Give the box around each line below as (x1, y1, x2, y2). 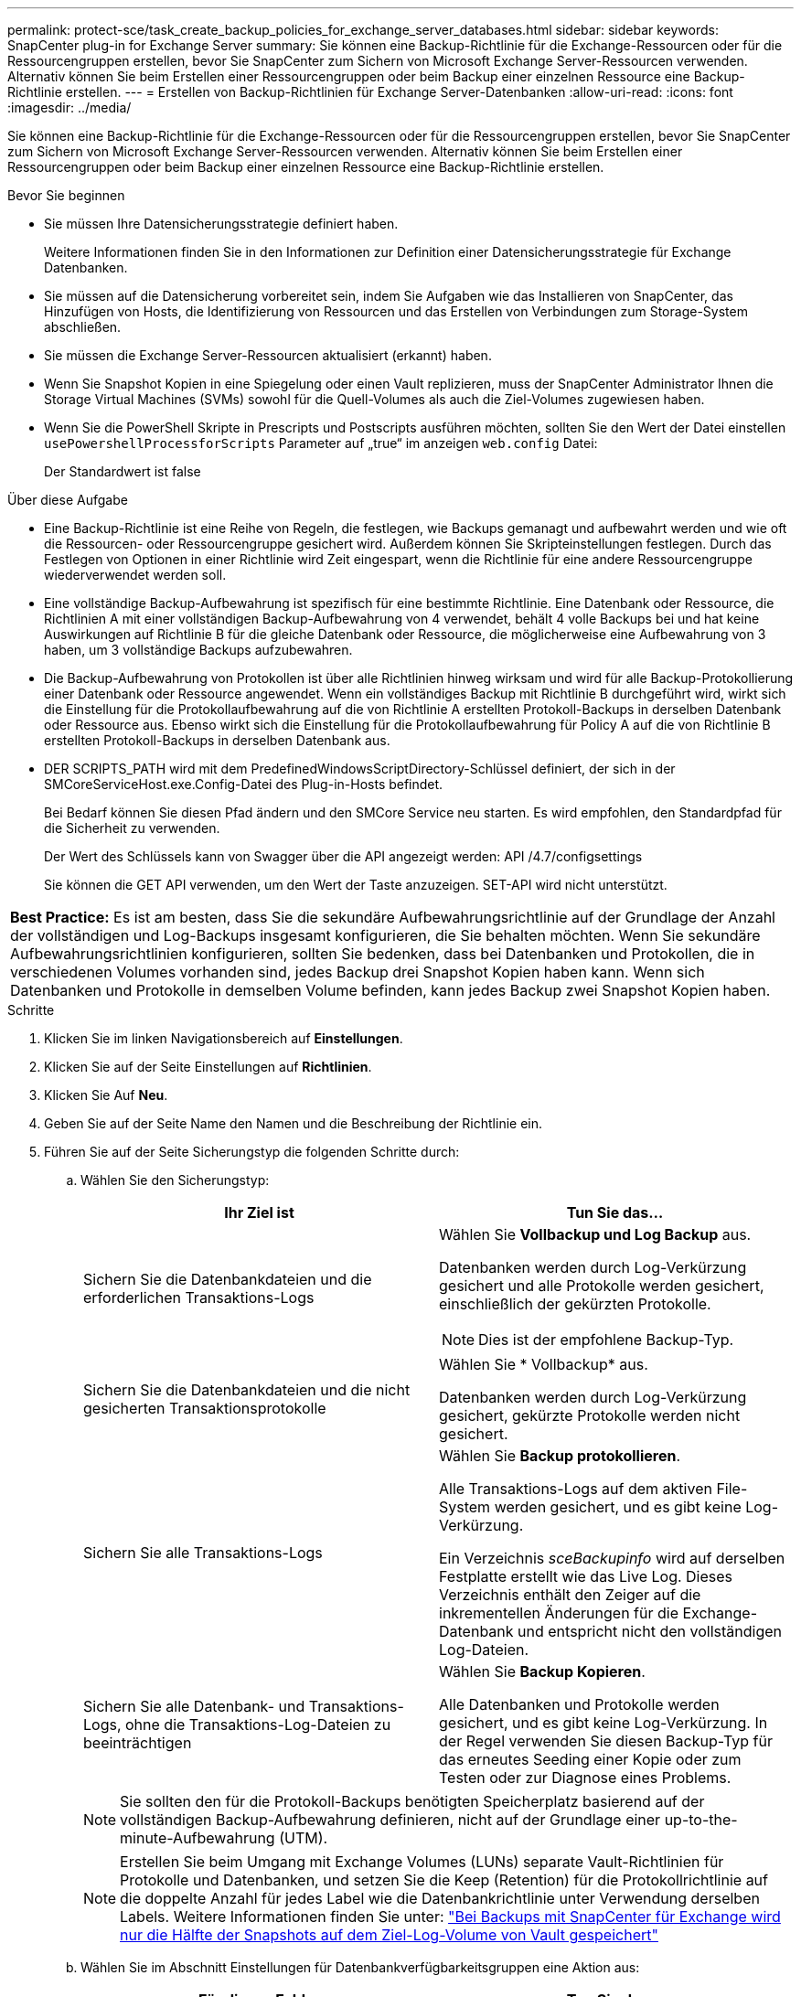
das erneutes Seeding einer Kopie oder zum (439, 1750, 742, 1768)
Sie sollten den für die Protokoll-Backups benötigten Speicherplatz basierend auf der (120, 1792, 705, 1810)
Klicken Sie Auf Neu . (44, 1087, 168, 1103)
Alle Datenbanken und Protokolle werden (439, 1695, 720, 1714)
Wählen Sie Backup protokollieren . (439, 1447, 680, 1465)
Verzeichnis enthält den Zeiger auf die (439, 1586, 701, 1604)
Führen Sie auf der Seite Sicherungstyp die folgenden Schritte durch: (44, 1144, 460, 1159)
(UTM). (279, 1829, 328, 1847)
